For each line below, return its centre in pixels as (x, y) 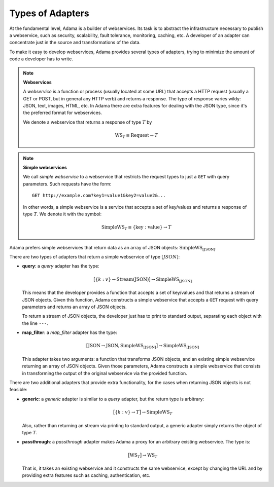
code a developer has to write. (41, 59)
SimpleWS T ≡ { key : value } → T (136, 228)
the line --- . (35, 323)
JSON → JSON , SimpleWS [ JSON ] (122, 346)
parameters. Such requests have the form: (67, 184)
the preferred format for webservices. (63, 113)
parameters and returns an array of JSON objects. (74, 307)
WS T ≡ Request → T (136, 136)
